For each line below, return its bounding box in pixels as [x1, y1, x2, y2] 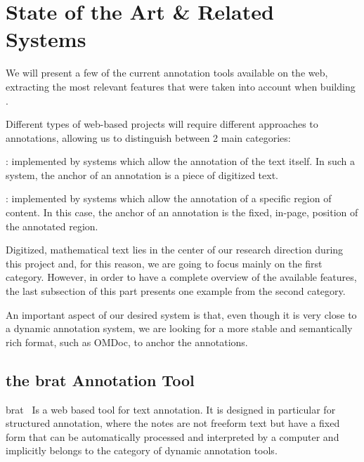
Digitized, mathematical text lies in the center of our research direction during [6, 242, 344, 257]
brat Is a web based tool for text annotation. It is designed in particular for [6, 402, 336, 416]
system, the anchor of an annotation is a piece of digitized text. [6, 167, 278, 182]
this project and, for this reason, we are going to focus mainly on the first [6, 256, 323, 270]
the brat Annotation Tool [6, 369, 195, 390]
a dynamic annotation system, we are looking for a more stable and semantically [6, 321, 353, 336]
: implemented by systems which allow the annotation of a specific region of [6, 191, 332, 206]
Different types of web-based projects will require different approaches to [6, 117, 318, 131]
